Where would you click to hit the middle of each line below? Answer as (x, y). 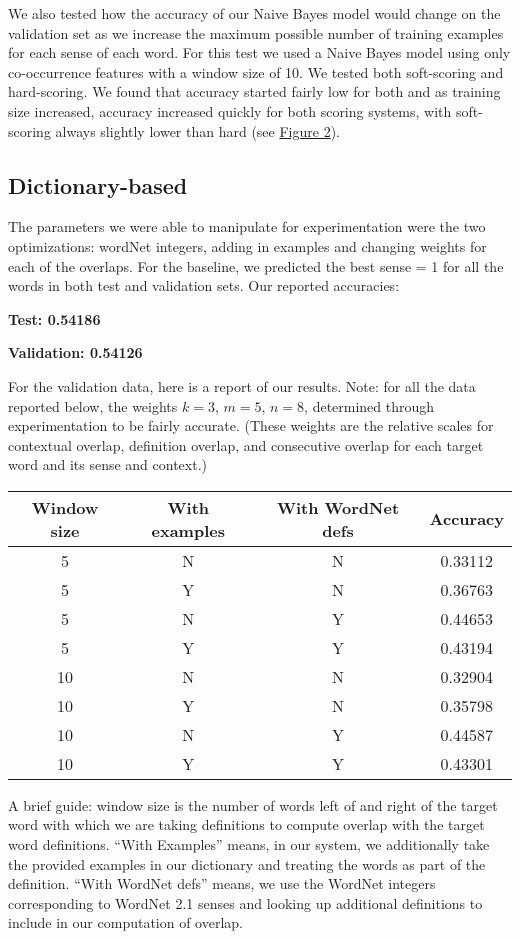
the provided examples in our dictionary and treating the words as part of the (247, 863)
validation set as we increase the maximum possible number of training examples (256, 32)
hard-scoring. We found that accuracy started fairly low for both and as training (254, 91)
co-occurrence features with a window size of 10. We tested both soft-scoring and (256, 71)
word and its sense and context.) (107, 464)
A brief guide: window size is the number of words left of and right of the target (253, 804)
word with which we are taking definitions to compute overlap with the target (246, 824)
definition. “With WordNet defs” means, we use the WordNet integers (222, 883)
